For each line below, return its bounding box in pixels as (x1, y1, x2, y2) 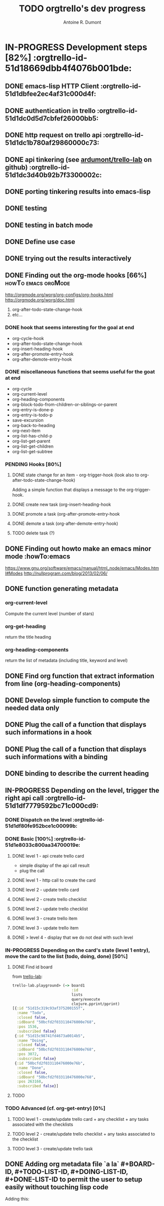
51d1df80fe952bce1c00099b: (5, 822, 78, 829)
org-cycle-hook (12, 335, 44, 341)
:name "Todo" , (17, 1011, 46, 1016)
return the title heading (5, 634, 51, 640)
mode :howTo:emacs (5, 552, 70, 560)
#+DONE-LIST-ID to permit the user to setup (5, 1175, 143, 1183)
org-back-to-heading (12, 422, 55, 428)
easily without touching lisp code (5, 1183, 109, 1191)
